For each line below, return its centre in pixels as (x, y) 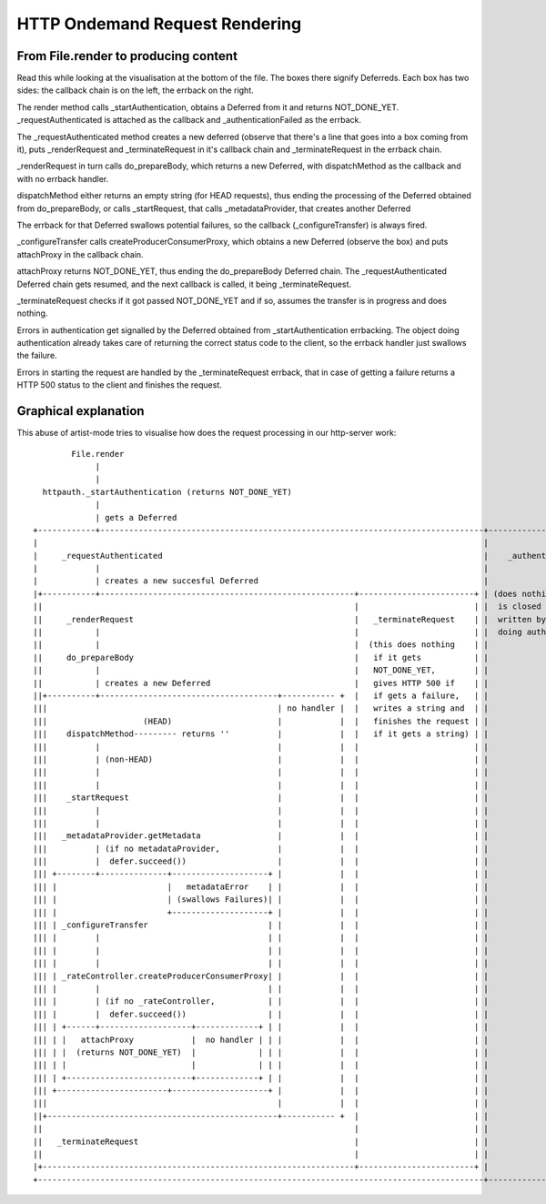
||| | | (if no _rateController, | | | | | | (261, 1002)
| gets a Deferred (136, 517)
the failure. (37, 356)
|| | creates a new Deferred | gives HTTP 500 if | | (261, 683)
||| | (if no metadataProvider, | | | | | (261, 848)
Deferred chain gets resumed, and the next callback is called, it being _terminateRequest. (184, 284)
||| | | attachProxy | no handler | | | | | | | (261, 1039)
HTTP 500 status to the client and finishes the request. (120, 385)
